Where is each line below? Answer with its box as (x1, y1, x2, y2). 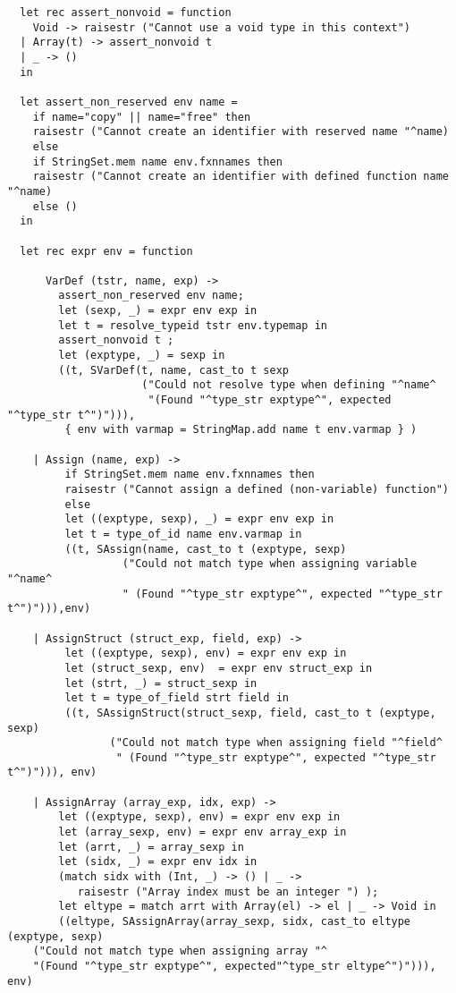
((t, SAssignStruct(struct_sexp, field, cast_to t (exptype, (64, 706, 436, 719)
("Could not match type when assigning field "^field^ (109, 736, 443, 750)
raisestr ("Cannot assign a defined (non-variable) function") (64, 483, 449, 496)
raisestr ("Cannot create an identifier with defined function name (32, 170, 449, 183)
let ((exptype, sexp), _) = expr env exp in (64, 513, 334, 526)
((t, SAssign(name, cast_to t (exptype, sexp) (64, 542, 347, 556)
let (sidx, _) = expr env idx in (58, 855, 258, 869)
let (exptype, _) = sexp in (58, 349, 225, 362)
